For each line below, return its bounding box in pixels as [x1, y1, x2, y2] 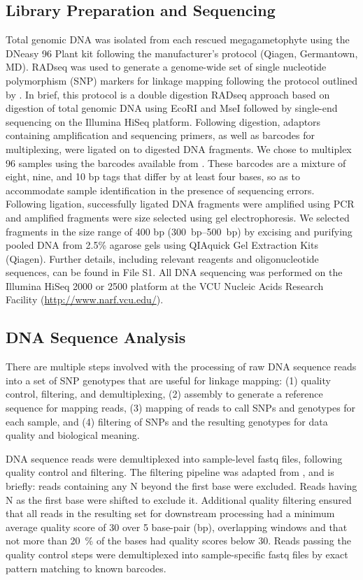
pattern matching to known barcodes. [6, 560, 166, 575]
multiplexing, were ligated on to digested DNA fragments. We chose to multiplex [6, 141, 352, 156]
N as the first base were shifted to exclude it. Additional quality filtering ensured [6, 492, 352, 507]
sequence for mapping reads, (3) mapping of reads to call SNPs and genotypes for [6, 400, 356, 415]
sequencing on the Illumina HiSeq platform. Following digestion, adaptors [6, 114, 321, 129]
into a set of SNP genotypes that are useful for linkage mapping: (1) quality [6, 372, 331, 387]
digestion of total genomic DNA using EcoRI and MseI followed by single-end [6, 101, 338, 115]
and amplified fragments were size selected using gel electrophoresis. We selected [6, 210, 350, 224]
